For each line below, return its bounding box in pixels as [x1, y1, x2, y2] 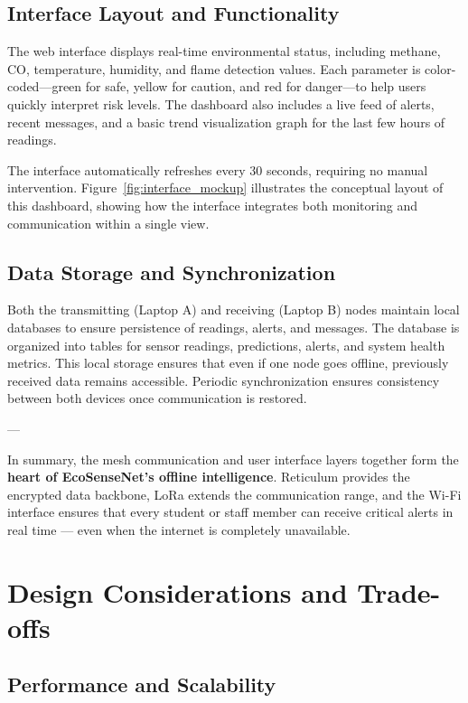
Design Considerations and [7, 573, 348, 610]
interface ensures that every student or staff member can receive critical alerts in [7, 502, 454, 521]
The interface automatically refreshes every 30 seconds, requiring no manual [7, 160, 428, 179]
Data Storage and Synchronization [7, 258, 336, 286]
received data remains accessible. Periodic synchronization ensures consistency [7, 370, 440, 389]
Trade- [357, 573, 441, 610]
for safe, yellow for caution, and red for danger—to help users [85, 77, 426, 96]
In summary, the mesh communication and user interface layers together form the [7, 449, 459, 468]
